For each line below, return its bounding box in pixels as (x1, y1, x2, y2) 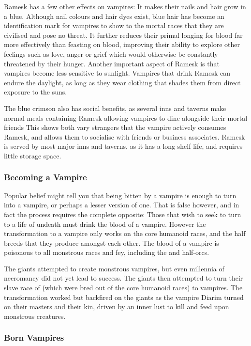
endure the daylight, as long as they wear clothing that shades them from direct (4, 77, 241, 87)
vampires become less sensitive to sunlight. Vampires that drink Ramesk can (4, 68, 230, 78)
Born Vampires (4, 331, 64, 344)
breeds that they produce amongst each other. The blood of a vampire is (4, 237, 219, 248)
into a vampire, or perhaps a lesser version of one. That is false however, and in (4, 200, 239, 210)
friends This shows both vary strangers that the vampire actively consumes (4, 122, 226, 132)
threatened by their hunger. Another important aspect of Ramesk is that (4, 58, 220, 68)
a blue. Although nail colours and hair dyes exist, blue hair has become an (4, 11, 224, 21)
